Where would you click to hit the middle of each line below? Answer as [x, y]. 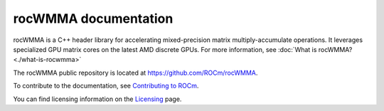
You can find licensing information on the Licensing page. [97, 99]
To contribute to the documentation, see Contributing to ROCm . [106, 86]
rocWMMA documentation [93, 18]
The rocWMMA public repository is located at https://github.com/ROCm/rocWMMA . [135, 73]
